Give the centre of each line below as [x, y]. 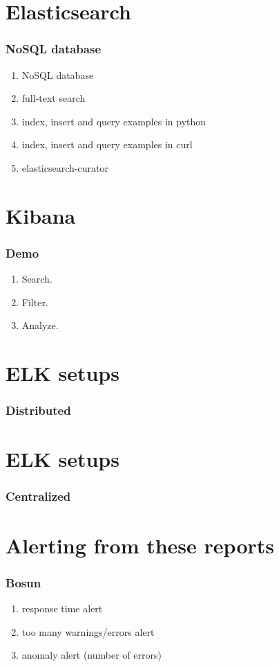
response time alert [62, 608]
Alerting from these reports [140, 545]
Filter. [35, 302]
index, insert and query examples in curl [107, 144]
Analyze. [40, 325]
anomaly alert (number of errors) [92, 655]
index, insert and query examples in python [114, 121]
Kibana [41, 215]
